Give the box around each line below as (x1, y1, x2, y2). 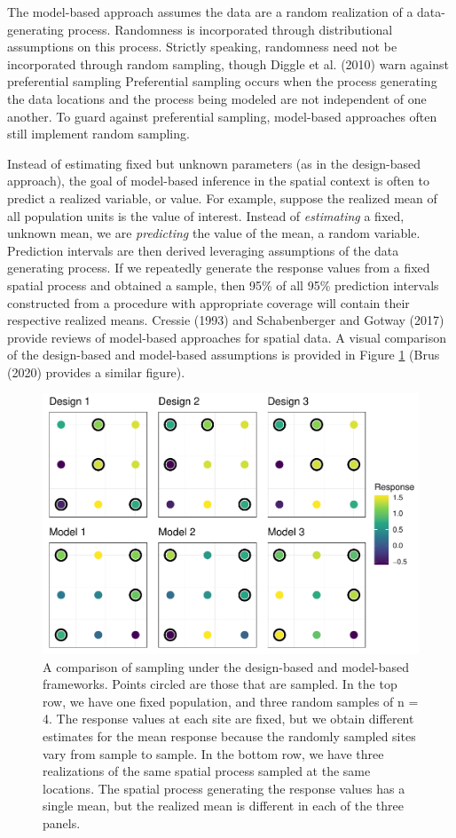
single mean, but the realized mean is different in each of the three (43, 796, 405, 815)
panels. (43, 813, 81, 832)
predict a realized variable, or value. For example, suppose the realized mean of (7, 188, 437, 207)
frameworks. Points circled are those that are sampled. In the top (43, 675, 397, 693)
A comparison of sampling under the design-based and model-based (43, 657, 410, 676)
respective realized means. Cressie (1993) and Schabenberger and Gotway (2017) (7, 311, 444, 329)
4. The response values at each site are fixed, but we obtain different (43, 709, 414, 728)
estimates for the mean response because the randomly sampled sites (43, 726, 416, 745)
